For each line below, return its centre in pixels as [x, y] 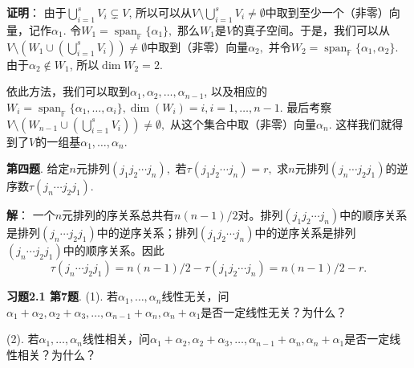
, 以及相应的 [235, 91]
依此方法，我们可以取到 [68, 91]
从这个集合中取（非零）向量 [243, 123]
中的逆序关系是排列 [305, 233]
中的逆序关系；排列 [147, 233]
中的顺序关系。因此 [114, 250]
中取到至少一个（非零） [327, 12]
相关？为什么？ [57, 354]
